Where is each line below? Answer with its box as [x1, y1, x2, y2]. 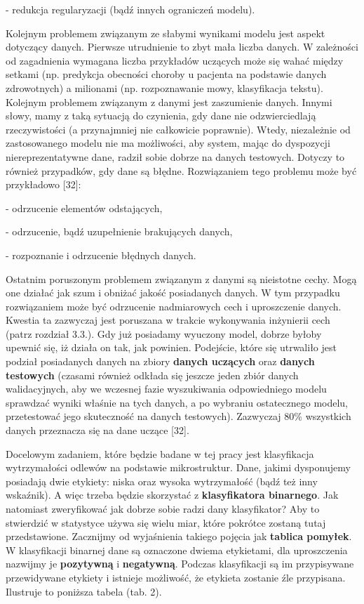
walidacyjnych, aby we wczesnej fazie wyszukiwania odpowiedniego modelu [6, 381, 327, 396]
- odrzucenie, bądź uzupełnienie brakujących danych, [6, 224, 233, 239]
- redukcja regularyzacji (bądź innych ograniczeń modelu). [6, 2, 255, 16]
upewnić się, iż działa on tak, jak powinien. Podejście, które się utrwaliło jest [6, 340, 337, 355]
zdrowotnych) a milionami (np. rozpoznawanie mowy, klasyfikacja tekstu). [6, 80, 323, 95]
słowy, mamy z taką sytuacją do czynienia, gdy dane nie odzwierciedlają [6, 108, 316, 123]
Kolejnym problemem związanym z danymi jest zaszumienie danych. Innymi [6, 94, 332, 109]
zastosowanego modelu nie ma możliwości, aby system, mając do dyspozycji [6, 136, 330, 150]
